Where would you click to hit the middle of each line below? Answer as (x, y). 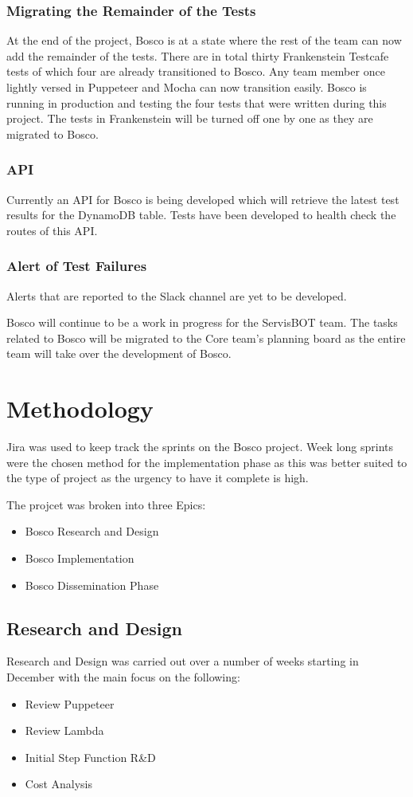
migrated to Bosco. (53, 133)
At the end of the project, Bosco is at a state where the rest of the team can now (204, 40)
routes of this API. (52, 230)
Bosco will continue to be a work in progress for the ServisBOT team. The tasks (202, 322)
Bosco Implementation (80, 558)
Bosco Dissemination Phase (92, 585)
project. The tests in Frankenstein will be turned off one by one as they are (190, 118)
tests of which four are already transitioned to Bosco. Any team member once (196, 71)
